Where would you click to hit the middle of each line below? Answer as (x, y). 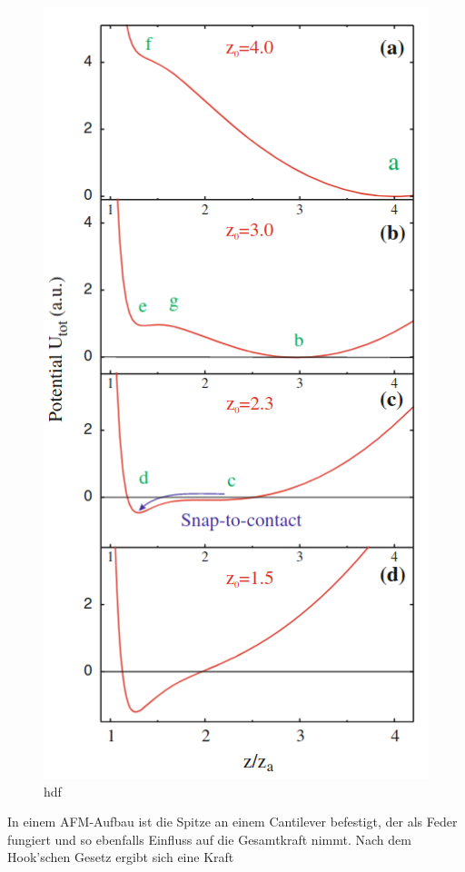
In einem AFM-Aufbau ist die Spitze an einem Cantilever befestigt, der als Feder (232, 822)
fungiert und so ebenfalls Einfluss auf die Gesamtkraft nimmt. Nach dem (209, 839)
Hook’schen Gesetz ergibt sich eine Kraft (121, 857)
